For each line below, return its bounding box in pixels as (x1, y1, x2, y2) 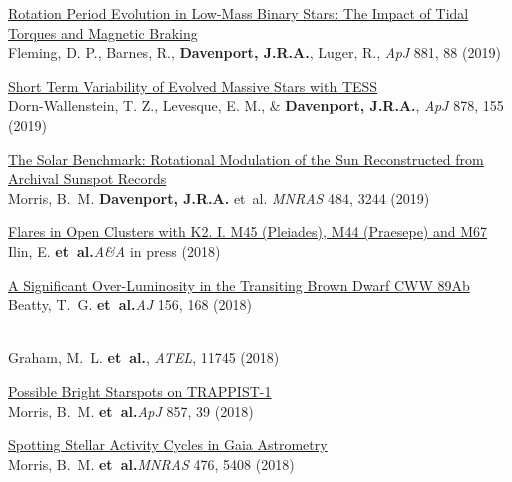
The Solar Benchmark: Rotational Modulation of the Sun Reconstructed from (8, 148, 484, 169)
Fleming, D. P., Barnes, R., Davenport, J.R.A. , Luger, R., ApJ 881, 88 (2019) (8, 42, 501, 63)
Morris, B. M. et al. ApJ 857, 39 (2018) (8, 400, 254, 421)
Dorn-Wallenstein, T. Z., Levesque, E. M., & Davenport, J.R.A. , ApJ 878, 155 (8, 95, 504, 116)
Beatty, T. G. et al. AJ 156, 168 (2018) (8, 294, 252, 315)
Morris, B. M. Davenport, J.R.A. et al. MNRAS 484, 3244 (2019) (8, 187, 430, 208)
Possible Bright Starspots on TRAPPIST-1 (8, 380, 272, 401)
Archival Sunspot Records (8, 168, 167, 189)
